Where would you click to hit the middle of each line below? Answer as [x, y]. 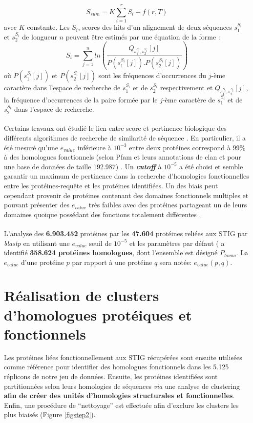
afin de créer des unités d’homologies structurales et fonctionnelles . [119, 395]
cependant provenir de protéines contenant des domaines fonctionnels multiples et [126, 195]
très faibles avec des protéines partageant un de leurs [168, 205]
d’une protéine [42, 262]
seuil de [100, 243]
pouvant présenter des [37, 205]
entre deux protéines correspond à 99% [187, 147]
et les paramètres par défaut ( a [177, 243]
